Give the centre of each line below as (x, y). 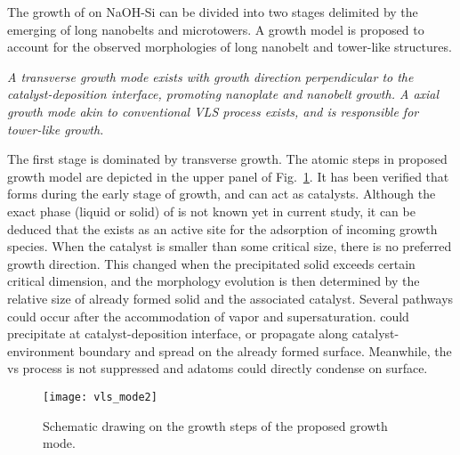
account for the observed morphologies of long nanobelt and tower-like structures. (230, 47)
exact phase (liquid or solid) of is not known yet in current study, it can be (211, 211)
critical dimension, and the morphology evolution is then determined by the (214, 281)
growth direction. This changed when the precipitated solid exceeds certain (211, 263)
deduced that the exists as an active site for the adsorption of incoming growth (222, 228)
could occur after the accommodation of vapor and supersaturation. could (208, 316)
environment (41, 350)
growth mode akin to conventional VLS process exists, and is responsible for (213, 111)
